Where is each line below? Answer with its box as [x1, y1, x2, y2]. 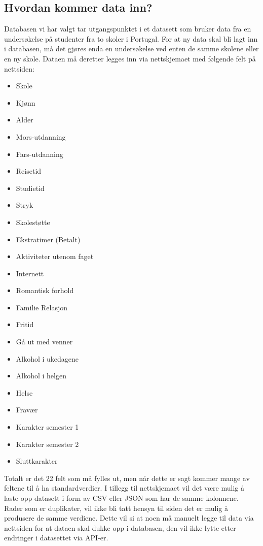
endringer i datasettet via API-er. [4, 532, 108, 543]
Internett [16, 268, 44, 278]
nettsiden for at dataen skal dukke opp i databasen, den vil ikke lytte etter [4, 522, 236, 533]
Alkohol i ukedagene [16, 353, 79, 364]
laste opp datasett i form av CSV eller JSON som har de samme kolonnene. [4, 493, 239, 503]
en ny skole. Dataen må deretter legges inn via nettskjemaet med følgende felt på [4, 53, 256, 63]
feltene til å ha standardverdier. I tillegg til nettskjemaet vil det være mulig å [4, 483, 244, 493]
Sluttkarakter [16, 456, 58, 466]
